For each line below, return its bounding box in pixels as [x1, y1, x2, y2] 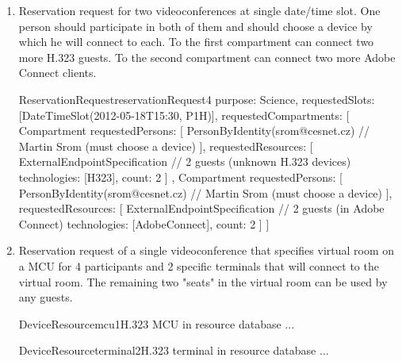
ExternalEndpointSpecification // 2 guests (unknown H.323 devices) [18, 153, 351, 170]
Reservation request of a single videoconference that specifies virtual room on [18, 242, 395, 259]
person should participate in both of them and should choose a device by [18, 17, 373, 34]
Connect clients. [18, 64, 97, 81]
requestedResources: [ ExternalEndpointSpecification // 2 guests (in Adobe [18, 200, 385, 217]
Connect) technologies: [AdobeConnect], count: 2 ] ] [18, 215, 270, 232]
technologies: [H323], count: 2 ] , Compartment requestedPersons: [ [18, 168, 343, 185]
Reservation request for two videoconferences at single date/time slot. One [18, 2, 381, 18]
